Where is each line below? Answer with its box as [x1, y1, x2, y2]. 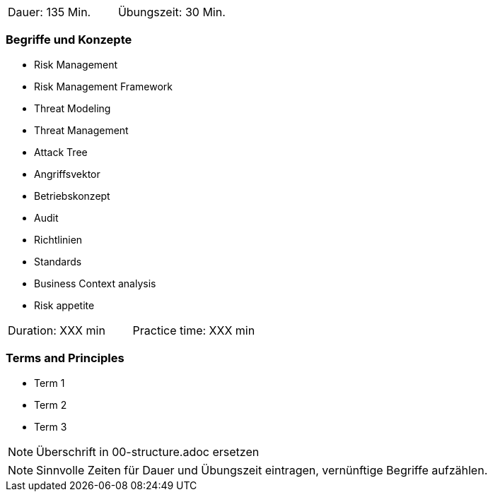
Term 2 [34, 398, 67, 411]
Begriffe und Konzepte [6, 32, 132, 47]
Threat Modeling [34, 102, 111, 114]
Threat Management [34, 124, 129, 136]
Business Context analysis [34, 277, 156, 289]
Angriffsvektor [34, 167, 100, 180]
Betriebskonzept [34, 189, 110, 202]
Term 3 [34, 420, 67, 433]
